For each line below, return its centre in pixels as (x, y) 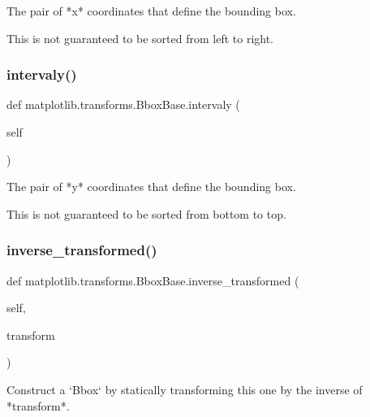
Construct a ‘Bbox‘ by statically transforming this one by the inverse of (185, 389)
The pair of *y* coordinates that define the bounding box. (151, 187)
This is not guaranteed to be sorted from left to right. (140, 38)
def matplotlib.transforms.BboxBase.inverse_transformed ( (153, 280)
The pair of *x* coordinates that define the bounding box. (151, 11)
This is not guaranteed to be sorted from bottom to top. (146, 213)
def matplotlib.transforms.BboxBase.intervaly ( (123, 104)
